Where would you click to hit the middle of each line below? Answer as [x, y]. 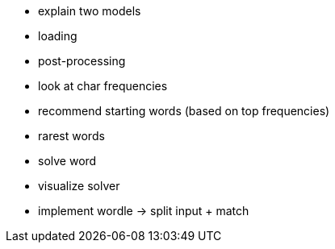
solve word [67, 161]
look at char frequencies [103, 86]
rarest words [71, 136]
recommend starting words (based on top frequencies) [184, 111]
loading [58, 36]
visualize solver [79, 186]
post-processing [82, 61]
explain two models [90, 11]
